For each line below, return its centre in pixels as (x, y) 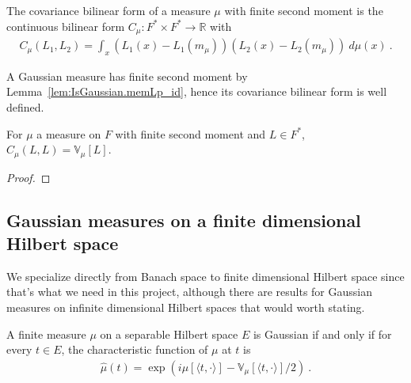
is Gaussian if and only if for (322, 334)
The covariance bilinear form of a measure (108, 10)
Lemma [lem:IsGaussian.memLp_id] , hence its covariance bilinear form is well (197, 91)
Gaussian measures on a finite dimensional (184, 220)
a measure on (69, 133)
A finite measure (46, 334)
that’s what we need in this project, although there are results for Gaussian (189, 292)
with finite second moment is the (304, 10)
